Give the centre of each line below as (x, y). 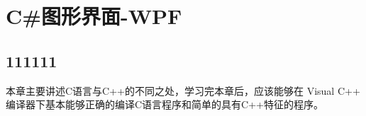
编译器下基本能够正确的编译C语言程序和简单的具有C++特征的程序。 (165, 104)
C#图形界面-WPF (94, 16)
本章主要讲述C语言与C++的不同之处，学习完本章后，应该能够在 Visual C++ (183, 90)
